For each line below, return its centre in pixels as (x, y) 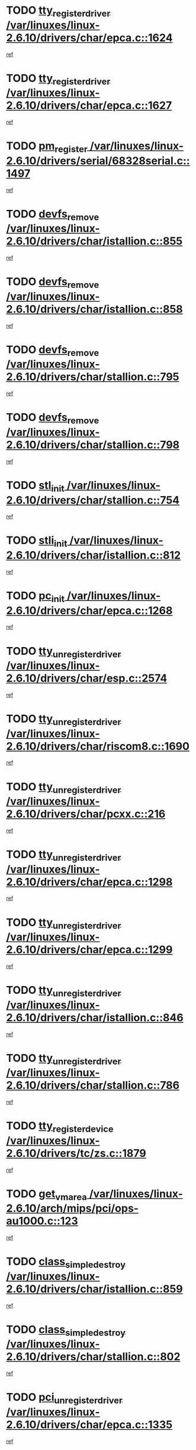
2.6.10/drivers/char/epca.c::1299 (89, 950)
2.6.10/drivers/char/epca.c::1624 (89, 38)
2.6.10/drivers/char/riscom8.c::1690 (98, 746)
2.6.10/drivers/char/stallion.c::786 (93, 1085)
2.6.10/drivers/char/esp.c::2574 (87, 678)
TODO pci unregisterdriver (65, 1398)
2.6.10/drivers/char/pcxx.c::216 (86, 814)
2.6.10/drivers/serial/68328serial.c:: (98, 161)
